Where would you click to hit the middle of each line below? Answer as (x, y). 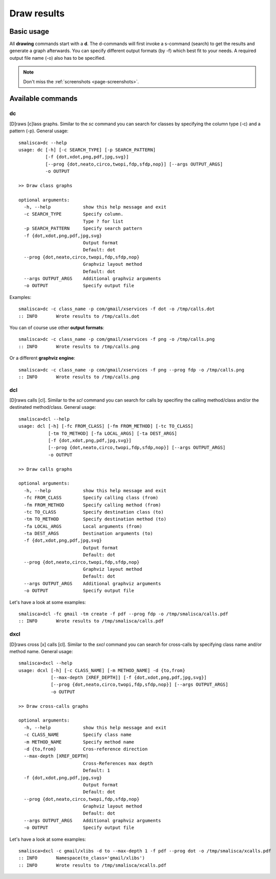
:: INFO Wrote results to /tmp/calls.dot (79, 316)
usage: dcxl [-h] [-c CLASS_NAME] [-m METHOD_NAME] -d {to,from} (102, 670)
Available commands (43, 99)
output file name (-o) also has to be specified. (57, 58)
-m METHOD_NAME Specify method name (79, 742)
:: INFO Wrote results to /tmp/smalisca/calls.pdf (91, 621)
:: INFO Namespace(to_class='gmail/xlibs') (82, 858)
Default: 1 (96, 771)
